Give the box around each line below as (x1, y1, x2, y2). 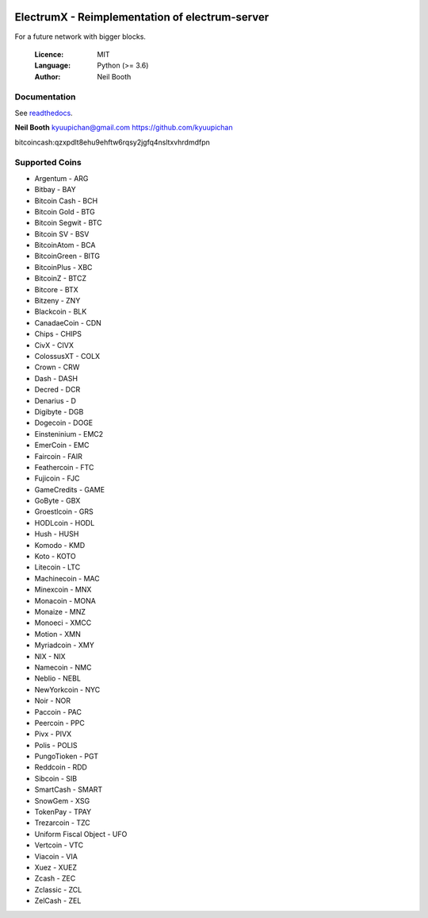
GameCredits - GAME (34, 484, 105, 494)
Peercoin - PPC (34, 718, 85, 727)
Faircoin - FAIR (34, 451, 83, 461)
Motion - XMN (34, 629, 81, 638)
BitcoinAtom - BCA (34, 241, 96, 250)
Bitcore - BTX (34, 284, 78, 294)
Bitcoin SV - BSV (34, 229, 90, 238)
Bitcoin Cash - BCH (34, 195, 98, 206)
